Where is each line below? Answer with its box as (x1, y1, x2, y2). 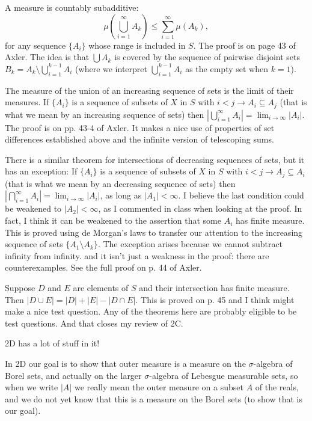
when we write (5, 381, 58, 393)
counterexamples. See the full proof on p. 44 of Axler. (5, 261, 202, 274)
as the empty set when (185, 62, 268, 75)
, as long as (100, 189, 142, 201)
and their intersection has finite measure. (139, 281, 290, 294)
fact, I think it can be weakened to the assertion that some (5, 214, 221, 227)
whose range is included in (88, 38, 186, 51)
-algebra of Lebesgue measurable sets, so (149, 369, 298, 381)
